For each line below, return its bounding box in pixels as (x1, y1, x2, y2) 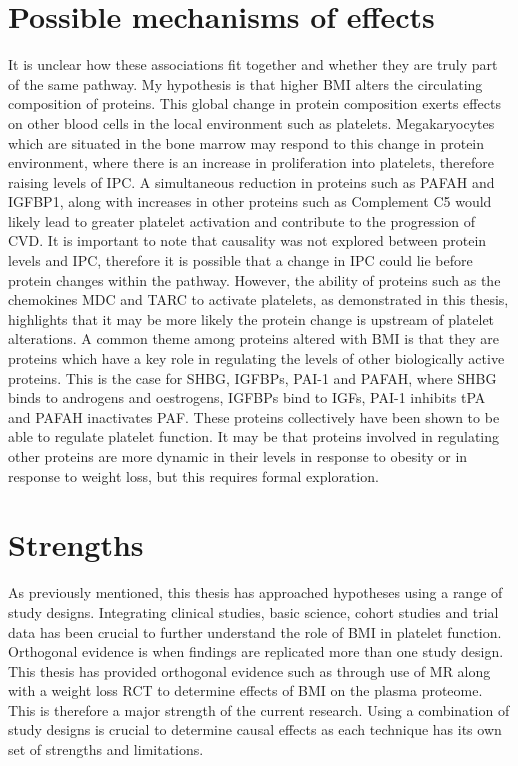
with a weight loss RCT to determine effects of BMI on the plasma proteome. (8, 680, 483, 701)
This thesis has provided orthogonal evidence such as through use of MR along (8, 660, 491, 681)
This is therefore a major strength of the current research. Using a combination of (8, 699, 510, 720)
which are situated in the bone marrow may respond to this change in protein (8, 132, 485, 153)
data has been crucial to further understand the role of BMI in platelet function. (8, 621, 502, 642)
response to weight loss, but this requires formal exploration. (8, 465, 379, 486)
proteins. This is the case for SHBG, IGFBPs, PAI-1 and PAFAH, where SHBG (8, 367, 497, 388)
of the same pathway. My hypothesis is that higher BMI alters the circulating (8, 73, 483, 94)
